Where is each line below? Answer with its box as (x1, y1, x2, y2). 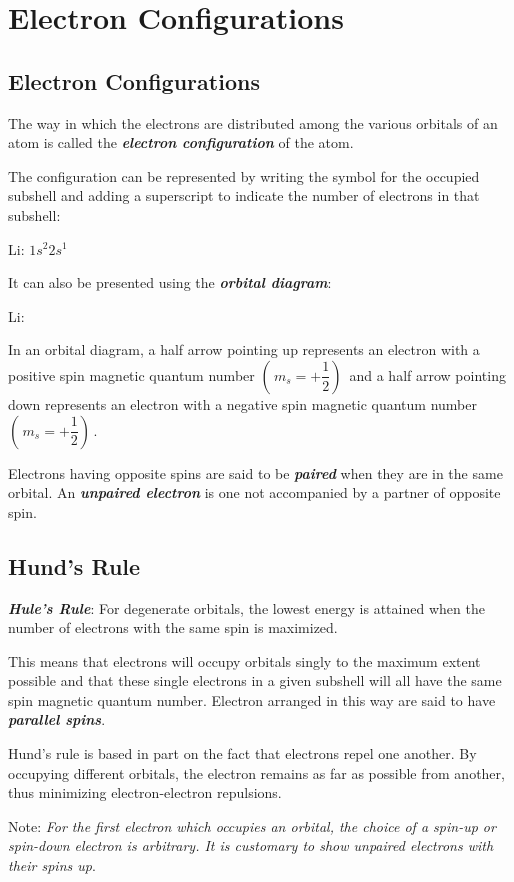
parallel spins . (8, 709, 106, 730)
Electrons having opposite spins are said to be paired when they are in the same (8, 462, 503, 483)
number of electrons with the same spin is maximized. (8, 617, 338, 638)
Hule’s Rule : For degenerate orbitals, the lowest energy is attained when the (8, 597, 485, 618)
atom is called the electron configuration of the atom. (8, 132, 354, 153)
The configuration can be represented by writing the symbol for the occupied (8, 165, 480, 186)
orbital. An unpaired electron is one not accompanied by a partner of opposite (8, 482, 501, 503)
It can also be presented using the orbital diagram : (8, 272, 332, 293)
